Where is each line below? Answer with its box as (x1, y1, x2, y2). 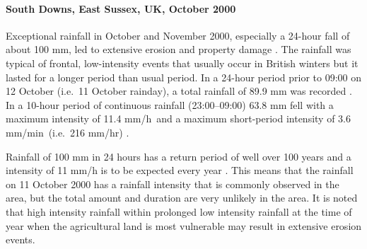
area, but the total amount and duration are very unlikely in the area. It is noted (6, 190, 358, 205)
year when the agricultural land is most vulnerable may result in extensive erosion (6, 218, 362, 233)
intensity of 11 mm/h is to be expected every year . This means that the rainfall (6, 163, 354, 178)
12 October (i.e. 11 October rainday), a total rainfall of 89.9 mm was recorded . (6, 83, 352, 98)
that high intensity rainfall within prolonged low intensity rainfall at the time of (6, 204, 352, 219)
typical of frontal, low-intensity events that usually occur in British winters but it (6, 55, 359, 70)
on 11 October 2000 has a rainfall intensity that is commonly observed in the (6, 176, 339, 191)
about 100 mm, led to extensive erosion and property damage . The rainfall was (6, 42, 351, 57)
